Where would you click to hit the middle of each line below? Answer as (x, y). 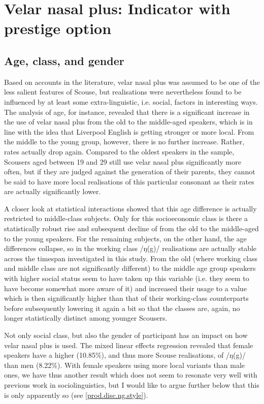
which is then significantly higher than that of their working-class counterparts (126, 298)
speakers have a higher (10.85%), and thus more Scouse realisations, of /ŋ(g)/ (125, 355)
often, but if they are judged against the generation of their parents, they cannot (130, 172)
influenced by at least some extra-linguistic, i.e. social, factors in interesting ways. (131, 101)
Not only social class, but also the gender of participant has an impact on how (126, 335)
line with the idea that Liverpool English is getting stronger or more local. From (129, 131)
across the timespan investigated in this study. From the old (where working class (131, 258)
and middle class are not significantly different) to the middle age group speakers (130, 268)
